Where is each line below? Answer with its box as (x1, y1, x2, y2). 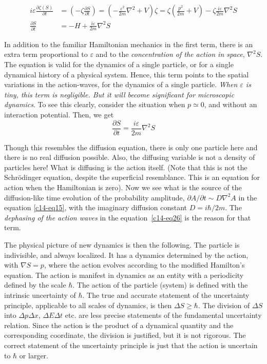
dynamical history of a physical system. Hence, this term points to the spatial (4, 69, 249, 79)
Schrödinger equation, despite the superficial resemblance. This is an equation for (4, 172, 260, 183)
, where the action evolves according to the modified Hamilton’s (44, 259, 245, 270)
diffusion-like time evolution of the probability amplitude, (4, 192, 185, 203)
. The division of (198, 299, 250, 310)
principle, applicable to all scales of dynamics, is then (4, 299, 172, 310)
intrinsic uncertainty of (4, 290, 76, 300)
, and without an (204, 99, 257, 110)
